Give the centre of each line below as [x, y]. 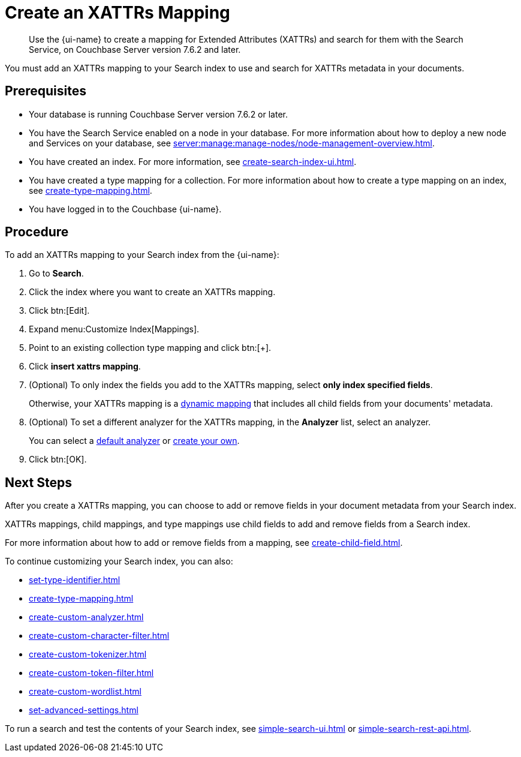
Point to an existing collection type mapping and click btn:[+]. [150, 348]
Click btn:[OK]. [58, 459]
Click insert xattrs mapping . [85, 367]
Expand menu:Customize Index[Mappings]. [114, 329]
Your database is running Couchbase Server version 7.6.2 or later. [159, 114]
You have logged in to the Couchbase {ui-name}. [125, 209]
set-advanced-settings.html [84, 710]
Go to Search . [56, 274]
